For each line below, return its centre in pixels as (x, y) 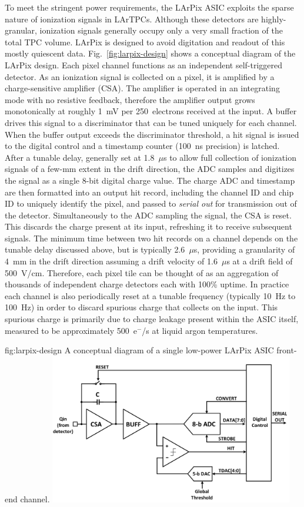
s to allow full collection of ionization (230, 157)
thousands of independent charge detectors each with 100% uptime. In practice (147, 284)
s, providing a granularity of (244, 249)
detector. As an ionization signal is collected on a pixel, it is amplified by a (140, 76)
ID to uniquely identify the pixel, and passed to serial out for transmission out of (151, 203)
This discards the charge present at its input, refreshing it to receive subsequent (148, 226)
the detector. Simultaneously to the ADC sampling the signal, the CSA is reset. (148, 215)
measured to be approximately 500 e (71, 330)
